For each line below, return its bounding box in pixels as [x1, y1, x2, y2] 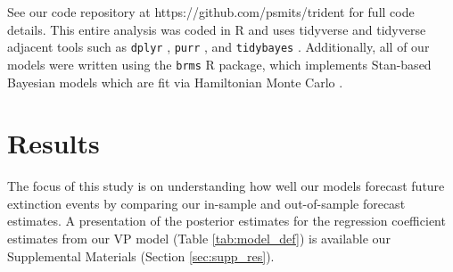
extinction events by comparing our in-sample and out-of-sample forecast [7, 194, 406, 212]
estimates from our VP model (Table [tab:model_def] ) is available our [7, 229, 391, 247]
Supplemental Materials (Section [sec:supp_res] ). [7, 246, 275, 265]
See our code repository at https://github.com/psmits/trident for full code [7, 3, 415, 21]
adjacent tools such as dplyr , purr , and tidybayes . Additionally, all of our [7, 37, 430, 56]
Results [7, 125, 100, 161]
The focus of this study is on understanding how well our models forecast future [7, 177, 445, 195]
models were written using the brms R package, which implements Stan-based [7, 54, 432, 73]
